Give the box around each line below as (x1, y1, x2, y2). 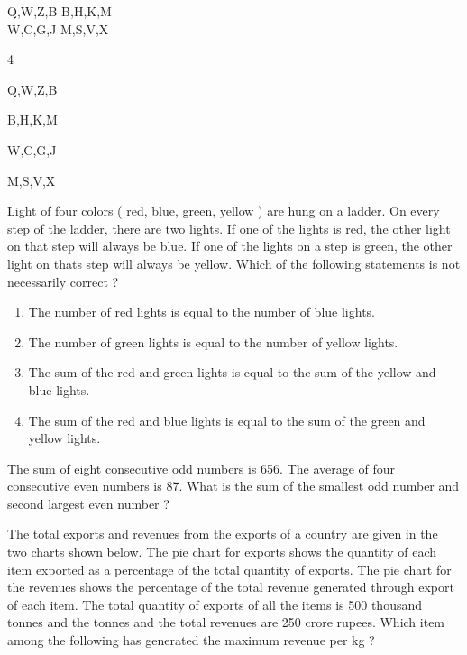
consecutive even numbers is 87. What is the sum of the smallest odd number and (7, 476, 460, 495)
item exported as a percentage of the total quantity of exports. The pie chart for (7, 559, 452, 578)
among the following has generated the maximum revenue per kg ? (7, 631, 375, 650)
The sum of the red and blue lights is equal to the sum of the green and (28, 411, 426, 429)
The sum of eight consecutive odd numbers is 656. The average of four (7, 458, 396, 477)
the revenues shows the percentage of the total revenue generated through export (7, 577, 454, 596)
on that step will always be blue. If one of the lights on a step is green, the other (7, 236, 453, 255)
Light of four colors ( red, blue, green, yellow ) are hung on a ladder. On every (7, 201, 440, 220)
